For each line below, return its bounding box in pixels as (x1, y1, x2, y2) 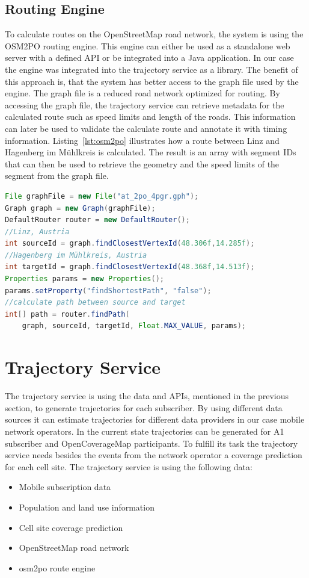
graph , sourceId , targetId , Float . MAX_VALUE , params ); (22, 322, 246, 331)
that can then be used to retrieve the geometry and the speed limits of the (5, 157, 280, 170)
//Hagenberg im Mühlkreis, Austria (5, 250, 147, 259)
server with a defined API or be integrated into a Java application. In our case (5, 51, 294, 64)
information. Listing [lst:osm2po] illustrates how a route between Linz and (5, 134, 280, 146)
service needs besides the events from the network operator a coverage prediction (5, 449, 302, 461)
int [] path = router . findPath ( (5, 309, 130, 319)
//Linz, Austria (5, 227, 70, 236)
